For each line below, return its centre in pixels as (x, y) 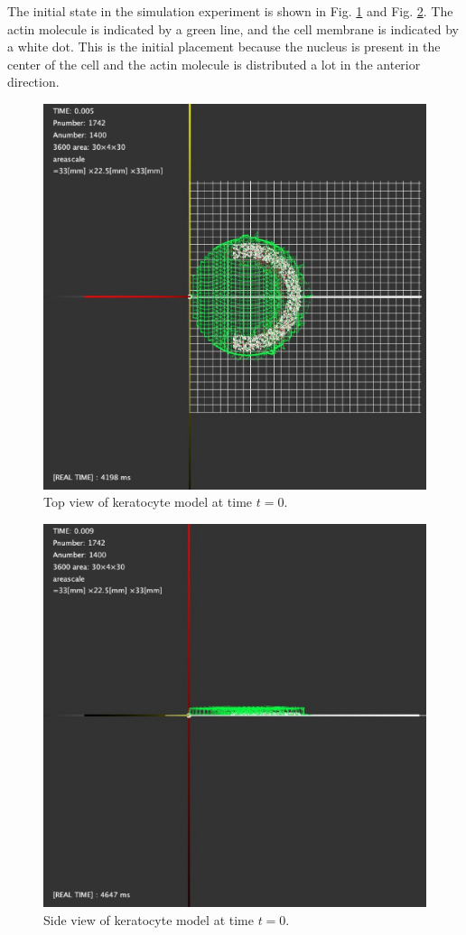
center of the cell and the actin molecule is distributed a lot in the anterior (214, 64)
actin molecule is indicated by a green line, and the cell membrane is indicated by (233, 28)
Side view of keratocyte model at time (149, 919)
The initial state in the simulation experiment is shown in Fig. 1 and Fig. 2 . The (230, 11)
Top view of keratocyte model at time (148, 502)
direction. (33, 82)
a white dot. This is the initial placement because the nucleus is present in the (224, 47)
